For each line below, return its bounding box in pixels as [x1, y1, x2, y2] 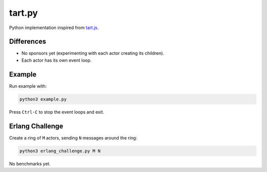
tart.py [9, 7, 38, 18]
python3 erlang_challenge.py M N [19, 148, 101, 154]
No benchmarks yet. [9, 161, 51, 167]
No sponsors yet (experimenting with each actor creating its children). [21, 50, 164, 56]
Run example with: [9, 83, 47, 89]
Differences [9, 37, 46, 46]
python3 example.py [19, 96, 67, 102]
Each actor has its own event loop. [21, 57, 92, 63]
